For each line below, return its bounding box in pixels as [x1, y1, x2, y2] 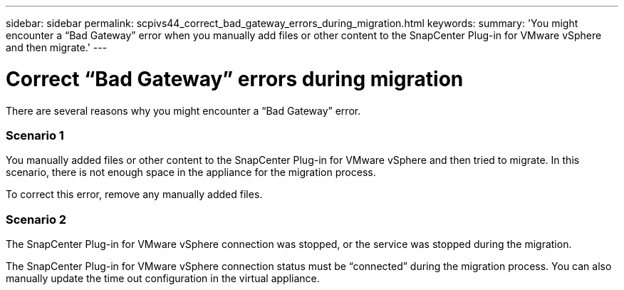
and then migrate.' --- [6, 41, 108, 53]
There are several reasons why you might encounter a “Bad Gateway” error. [6, 104, 361, 117]
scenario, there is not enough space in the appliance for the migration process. [6, 166, 376, 179]
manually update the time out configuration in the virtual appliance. [6, 272, 320, 284]
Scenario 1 [6, 128, 64, 143]
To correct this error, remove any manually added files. [6, 188, 263, 201]
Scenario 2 [6, 212, 67, 227]
